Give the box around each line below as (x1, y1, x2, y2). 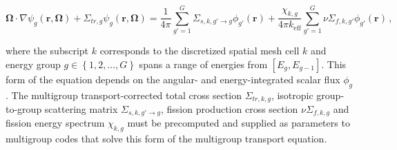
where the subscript (6, 43, 89, 58)
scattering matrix (44, 101, 118, 116)
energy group (6, 56, 61, 71)
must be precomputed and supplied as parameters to (127, 116, 350, 130)
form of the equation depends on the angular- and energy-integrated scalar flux (6, 72, 340, 86)
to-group (6, 101, 42, 116)
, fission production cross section (160, 101, 298, 116)
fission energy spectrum (6, 116, 105, 130)
